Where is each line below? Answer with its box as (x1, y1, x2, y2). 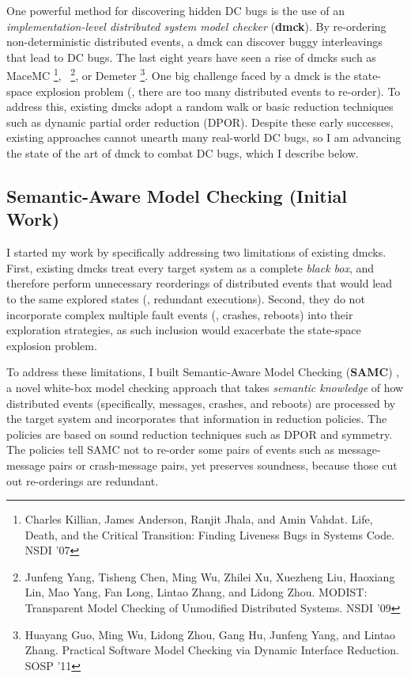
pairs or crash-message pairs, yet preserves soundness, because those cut (48, 456, 398, 473)
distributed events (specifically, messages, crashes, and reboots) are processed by (6, 394, 396, 411)
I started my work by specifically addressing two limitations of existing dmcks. (6, 244, 386, 261)
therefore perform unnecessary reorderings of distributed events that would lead (6, 275, 393, 291)
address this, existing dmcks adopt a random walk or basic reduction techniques (6, 98, 394, 115)
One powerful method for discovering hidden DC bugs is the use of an (6, 2, 345, 18)
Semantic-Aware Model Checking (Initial (6, 183, 347, 208)
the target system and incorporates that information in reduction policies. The (6, 410, 387, 427)
